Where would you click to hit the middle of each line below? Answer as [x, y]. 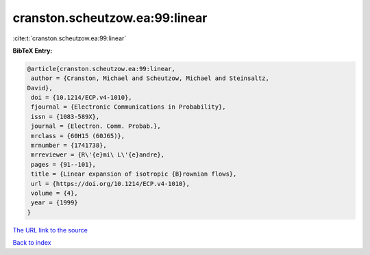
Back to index [32, 243]
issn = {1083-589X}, [65, 117]
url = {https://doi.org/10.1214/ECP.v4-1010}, [110, 184]
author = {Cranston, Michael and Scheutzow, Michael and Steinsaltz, [150, 78]
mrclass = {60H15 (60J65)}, [78, 136]
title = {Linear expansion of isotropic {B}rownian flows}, [134, 174]
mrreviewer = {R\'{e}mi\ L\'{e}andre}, [98, 155]
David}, [40, 88]
